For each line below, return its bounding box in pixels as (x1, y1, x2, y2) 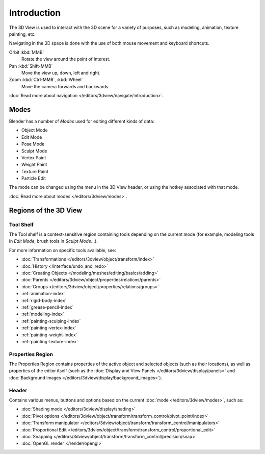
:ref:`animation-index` (21, 291, 65, 297)
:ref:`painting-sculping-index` (21, 318, 81, 324)
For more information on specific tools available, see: (9, 247, 116, 253)
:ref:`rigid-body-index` (21, 297, 67, 303)
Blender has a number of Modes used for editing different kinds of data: (9, 118, 155, 124)
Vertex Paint (21, 154, 46, 160)
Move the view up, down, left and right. (21, 70, 101, 76)
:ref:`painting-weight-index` (21, 331, 78, 338)
